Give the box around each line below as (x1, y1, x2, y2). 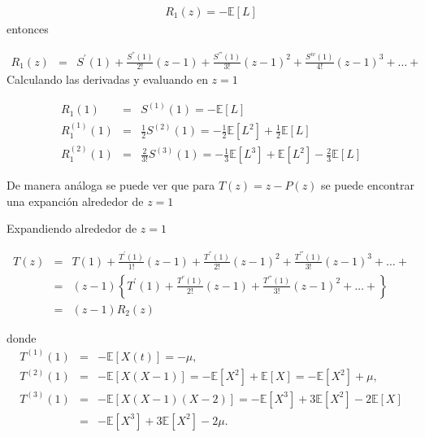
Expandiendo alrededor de (7, 220, 137, 237)
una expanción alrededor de (7, 192, 144, 209)
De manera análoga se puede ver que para (7, 177, 215, 194)
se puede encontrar (321, 177, 414, 194)
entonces (7, 20, 49, 37)
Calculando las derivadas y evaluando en (7, 71, 208, 88)
